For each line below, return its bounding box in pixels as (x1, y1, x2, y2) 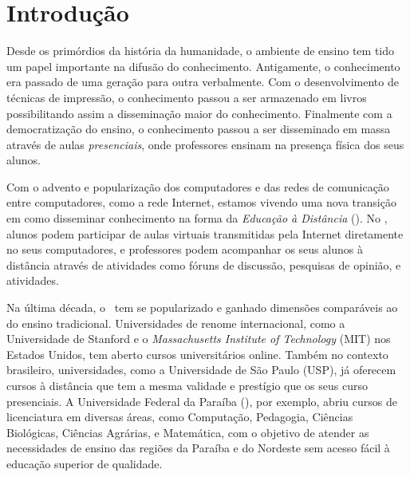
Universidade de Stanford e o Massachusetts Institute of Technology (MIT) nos (6, 330, 391, 347)
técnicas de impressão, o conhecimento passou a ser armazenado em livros (6, 89, 367, 105)
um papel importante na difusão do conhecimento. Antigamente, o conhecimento (6, 57, 400, 74)
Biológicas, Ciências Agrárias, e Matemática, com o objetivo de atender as (6, 424, 369, 440)
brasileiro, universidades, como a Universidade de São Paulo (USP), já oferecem (6, 361, 396, 378)
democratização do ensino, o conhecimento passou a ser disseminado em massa (6, 120, 391, 137)
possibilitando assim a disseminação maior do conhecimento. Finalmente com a (6, 104, 392, 121)
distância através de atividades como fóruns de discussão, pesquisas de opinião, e (6, 256, 401, 273)
